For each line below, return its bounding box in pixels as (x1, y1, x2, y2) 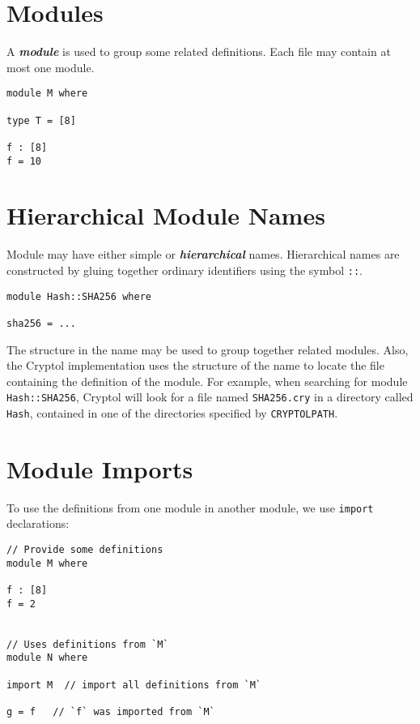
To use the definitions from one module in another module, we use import (6, 499, 374, 516)
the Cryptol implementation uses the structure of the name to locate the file (6, 357, 384, 374)
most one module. (6, 58, 95, 75)
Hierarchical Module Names (6, 199, 325, 232)
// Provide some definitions (6, 544, 163, 556)
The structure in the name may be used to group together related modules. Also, (6, 341, 409, 358)
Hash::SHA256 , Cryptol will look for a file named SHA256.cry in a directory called (6, 388, 414, 405)
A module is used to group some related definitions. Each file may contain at (6, 43, 391, 60)
